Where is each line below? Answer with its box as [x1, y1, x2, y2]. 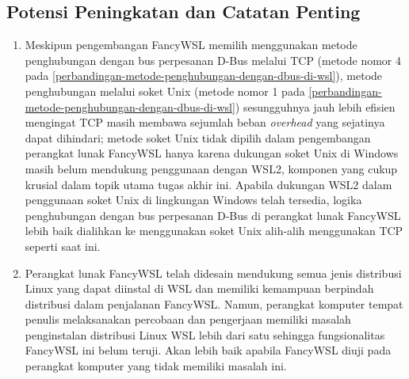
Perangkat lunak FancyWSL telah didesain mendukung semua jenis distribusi [25, 264, 402, 281]
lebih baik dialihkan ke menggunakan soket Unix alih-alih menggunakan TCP [25, 222, 403, 239]
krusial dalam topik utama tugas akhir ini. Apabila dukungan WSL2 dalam [25, 176, 392, 192]
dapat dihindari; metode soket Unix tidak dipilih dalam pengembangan [25, 129, 371, 146]
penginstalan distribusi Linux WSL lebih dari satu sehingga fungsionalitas [25, 326, 385, 343]
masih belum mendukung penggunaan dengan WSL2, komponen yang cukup [25, 160, 398, 176]
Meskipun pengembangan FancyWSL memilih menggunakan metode [25, 36, 357, 53]
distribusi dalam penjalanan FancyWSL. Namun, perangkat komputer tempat [25, 295, 403, 312]
